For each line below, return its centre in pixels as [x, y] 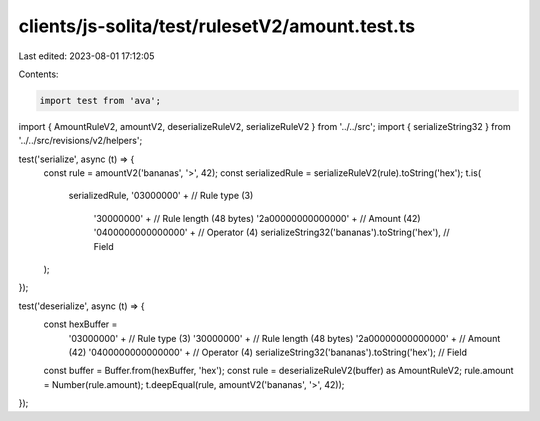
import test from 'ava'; [100, 100]
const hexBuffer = [80, 324]
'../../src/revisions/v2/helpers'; [80, 141]
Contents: [38, 74]
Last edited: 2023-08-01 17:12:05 [86, 56]
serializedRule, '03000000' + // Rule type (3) [161, 196]
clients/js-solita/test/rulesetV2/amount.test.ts [216, 26]
